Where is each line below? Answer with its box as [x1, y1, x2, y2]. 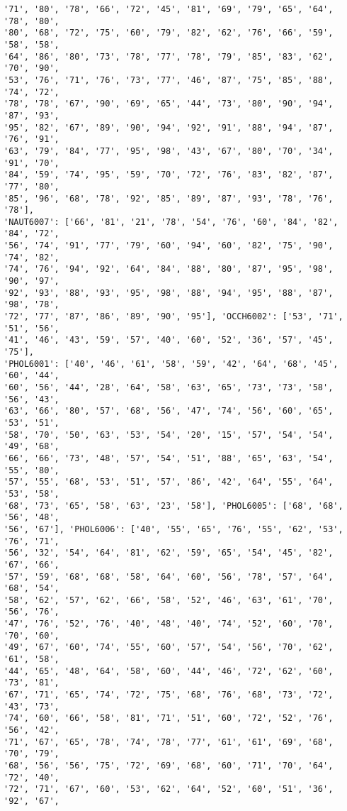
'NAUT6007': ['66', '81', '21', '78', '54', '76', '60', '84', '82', [4, 216, 339, 227]
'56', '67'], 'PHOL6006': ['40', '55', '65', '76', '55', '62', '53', [4, 524, 343, 534]
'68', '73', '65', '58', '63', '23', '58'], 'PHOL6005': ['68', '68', [4, 500, 343, 511]
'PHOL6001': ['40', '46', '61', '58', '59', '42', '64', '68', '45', [4, 358, 339, 369]
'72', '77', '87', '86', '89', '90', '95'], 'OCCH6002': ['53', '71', [4, 311, 343, 322]
